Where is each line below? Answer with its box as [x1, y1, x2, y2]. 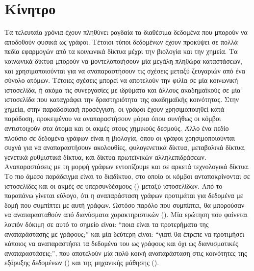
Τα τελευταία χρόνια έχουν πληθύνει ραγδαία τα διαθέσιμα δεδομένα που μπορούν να [4, 27, 248, 37]
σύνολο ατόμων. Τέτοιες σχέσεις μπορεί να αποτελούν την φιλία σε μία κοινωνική [4, 75, 238, 85]
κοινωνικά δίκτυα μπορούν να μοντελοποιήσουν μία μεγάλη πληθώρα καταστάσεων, [4, 55, 243, 66]
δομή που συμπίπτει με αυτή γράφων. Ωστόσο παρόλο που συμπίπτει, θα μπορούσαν [4, 199, 245, 210]
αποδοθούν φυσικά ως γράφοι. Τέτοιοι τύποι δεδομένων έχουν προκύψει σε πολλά [4, 36, 238, 47]
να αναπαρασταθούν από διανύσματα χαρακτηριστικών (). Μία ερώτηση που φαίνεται [4, 209, 248, 220]
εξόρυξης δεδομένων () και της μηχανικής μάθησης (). [4, 257, 159, 268]
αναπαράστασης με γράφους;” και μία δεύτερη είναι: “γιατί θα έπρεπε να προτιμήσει [4, 228, 244, 239]
